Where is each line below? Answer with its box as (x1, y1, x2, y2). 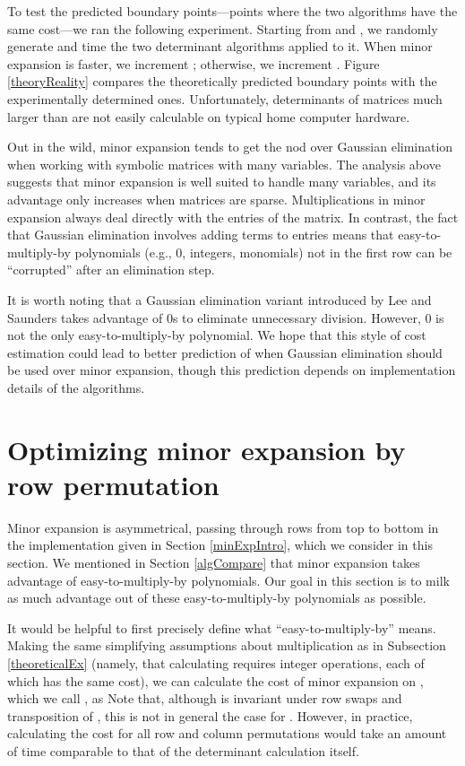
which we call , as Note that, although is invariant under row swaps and (7, 689, 402, 708)
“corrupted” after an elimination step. (7, 260, 215, 279)
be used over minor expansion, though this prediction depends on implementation (7, 361, 456, 379)
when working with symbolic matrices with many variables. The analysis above (7, 154, 441, 173)
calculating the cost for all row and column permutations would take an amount (7, 724, 447, 743)
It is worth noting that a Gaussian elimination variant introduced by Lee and (7, 290, 432, 309)
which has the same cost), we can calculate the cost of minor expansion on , (7, 671, 424, 690)
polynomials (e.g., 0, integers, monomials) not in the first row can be (74, 242, 452, 261)
